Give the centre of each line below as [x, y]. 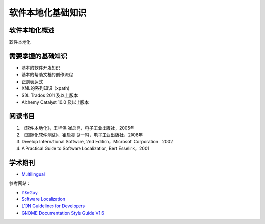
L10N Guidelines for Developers [53, 206]
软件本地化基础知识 [48, 13]
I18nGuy [29, 192]
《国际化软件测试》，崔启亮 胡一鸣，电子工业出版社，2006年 [82, 135]
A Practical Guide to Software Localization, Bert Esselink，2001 [85, 148]
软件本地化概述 [32, 30]
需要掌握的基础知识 [38, 56]
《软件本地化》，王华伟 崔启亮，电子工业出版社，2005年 [78, 128]
